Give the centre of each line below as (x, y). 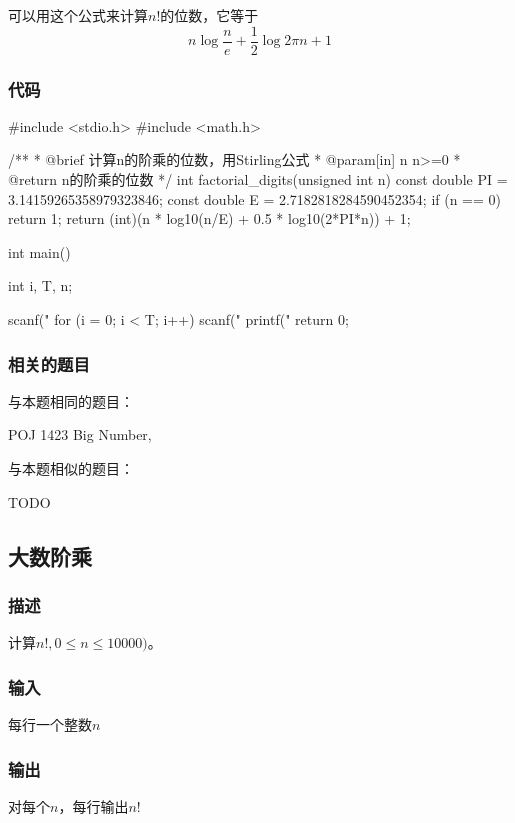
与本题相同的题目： (71, 400)
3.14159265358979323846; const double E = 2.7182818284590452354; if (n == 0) (255, 198)
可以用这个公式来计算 (78, 15)
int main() (39, 251)
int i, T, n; (40, 285)
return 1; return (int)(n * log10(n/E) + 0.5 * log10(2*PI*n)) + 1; (209, 218)
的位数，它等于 (209, 15)
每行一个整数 (50, 724)
